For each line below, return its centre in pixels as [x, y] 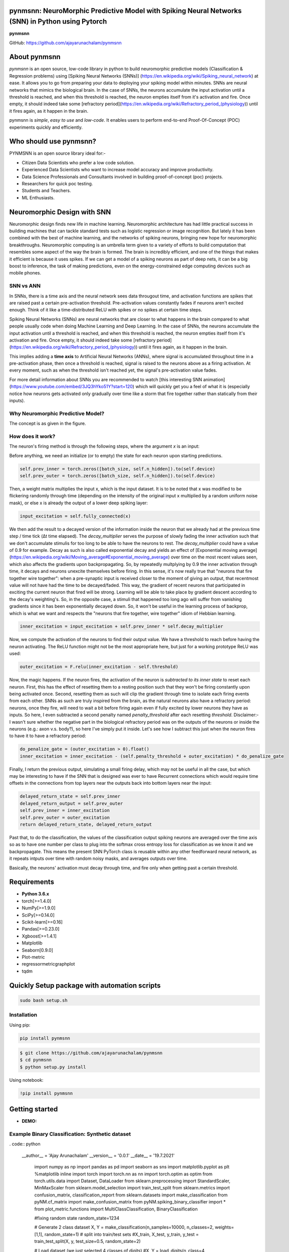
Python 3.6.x [36, 894]
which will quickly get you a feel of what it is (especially [193, 387]
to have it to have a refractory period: [48, 736]
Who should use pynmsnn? [53, 141]
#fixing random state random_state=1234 [77, 1218]
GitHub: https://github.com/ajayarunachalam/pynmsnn [66, 43]
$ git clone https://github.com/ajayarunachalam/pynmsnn [91, 1053]
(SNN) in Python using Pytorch [58, 22]
